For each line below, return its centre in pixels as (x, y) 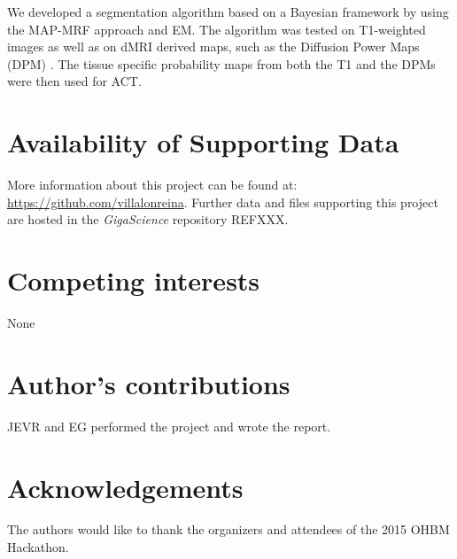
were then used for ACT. (74, 81)
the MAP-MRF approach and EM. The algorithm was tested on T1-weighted (217, 29)
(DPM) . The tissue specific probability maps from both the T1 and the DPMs (221, 63)
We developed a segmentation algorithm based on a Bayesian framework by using (228, 12)
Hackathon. (38, 547)
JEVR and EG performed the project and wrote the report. (169, 426)
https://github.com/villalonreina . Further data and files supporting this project (223, 202)
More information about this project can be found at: (152, 185)
